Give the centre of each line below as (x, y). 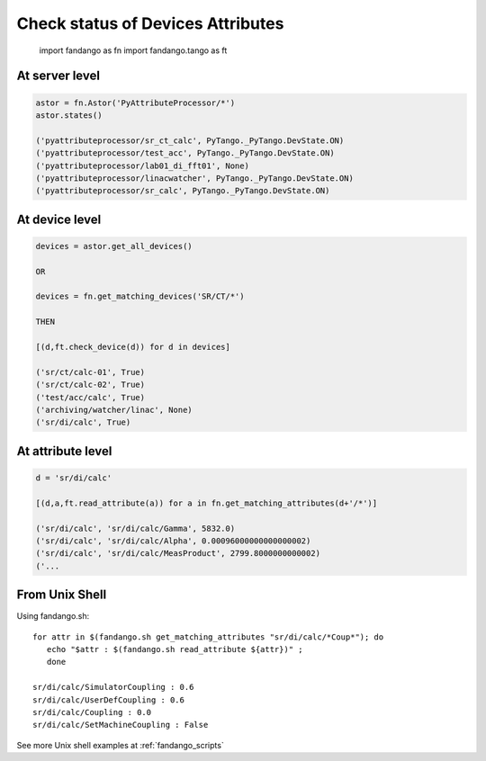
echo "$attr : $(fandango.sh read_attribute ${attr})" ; (175, 649)
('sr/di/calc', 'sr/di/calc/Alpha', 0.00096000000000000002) (173, 541)
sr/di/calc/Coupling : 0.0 (92, 712)
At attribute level (64, 451)
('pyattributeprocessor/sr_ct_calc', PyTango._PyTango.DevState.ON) (190, 140)
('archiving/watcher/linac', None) (114, 410)
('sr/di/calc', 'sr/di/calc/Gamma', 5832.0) (135, 528)
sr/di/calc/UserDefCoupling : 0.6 (108, 700)
